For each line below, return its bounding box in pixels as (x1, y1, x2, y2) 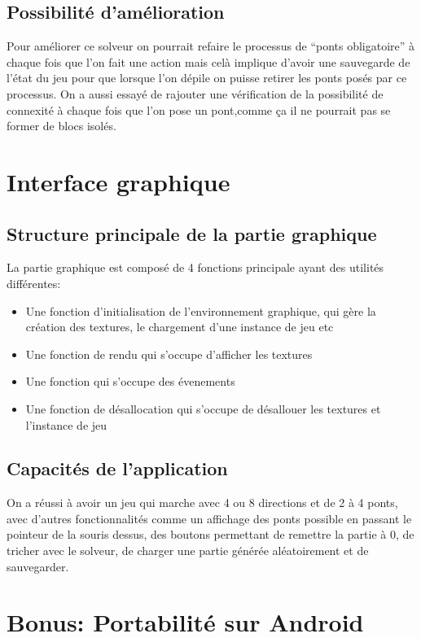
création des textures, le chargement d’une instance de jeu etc (25, 318, 334, 335)
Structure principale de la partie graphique (7, 221, 377, 246)
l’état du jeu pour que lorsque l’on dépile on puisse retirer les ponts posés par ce (7, 69, 407, 86)
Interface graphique (7, 164, 230, 198)
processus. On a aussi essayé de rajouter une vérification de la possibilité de (7, 85, 384, 102)
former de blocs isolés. (7, 117, 116, 134)
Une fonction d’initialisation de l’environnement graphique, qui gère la (25, 302, 376, 319)
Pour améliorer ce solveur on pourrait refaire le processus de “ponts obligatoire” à (7, 37, 415, 55)
